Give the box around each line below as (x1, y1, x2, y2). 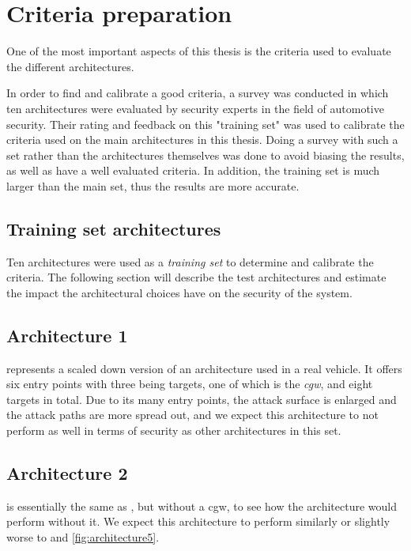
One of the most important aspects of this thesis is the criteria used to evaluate (6, 43, 391, 59)
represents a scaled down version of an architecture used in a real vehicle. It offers (6, 360, 402, 376)
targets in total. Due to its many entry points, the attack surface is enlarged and (6, 391, 397, 407)
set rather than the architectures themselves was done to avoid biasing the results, (6, 146, 405, 163)
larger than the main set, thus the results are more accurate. (6, 177, 300, 194)
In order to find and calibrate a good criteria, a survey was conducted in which (6, 85, 389, 101)
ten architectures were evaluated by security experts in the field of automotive (6, 100, 384, 116)
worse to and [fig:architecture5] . (6, 529, 160, 545)
